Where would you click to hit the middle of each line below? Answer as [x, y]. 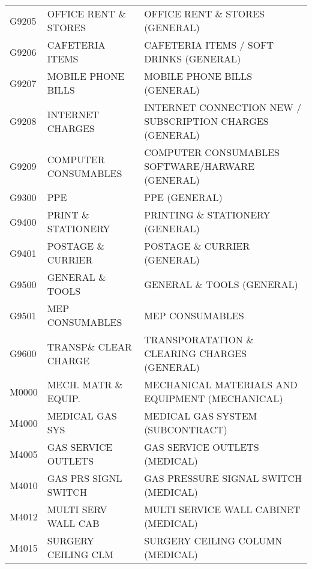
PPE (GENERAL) [183, 197]
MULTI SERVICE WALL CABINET [222, 509]
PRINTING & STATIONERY [207, 215]
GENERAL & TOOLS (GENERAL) [221, 284]
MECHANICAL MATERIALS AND [221, 384]
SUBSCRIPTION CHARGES [206, 121]
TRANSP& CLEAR [89, 346]
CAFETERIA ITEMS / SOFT [209, 45]
